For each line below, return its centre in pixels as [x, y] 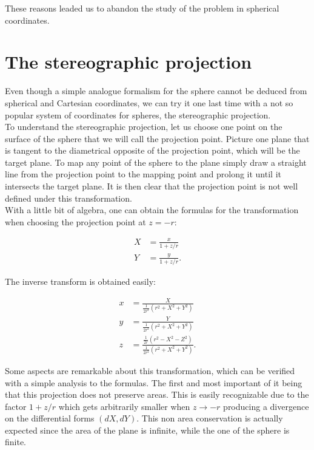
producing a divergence [266, 406]
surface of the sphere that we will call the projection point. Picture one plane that [157, 138]
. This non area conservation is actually [210, 418]
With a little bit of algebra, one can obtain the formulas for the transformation [152, 210]
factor [16, 406]
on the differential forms [50, 418]
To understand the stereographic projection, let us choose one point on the [144, 127]
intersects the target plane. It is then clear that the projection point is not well [152, 186]
